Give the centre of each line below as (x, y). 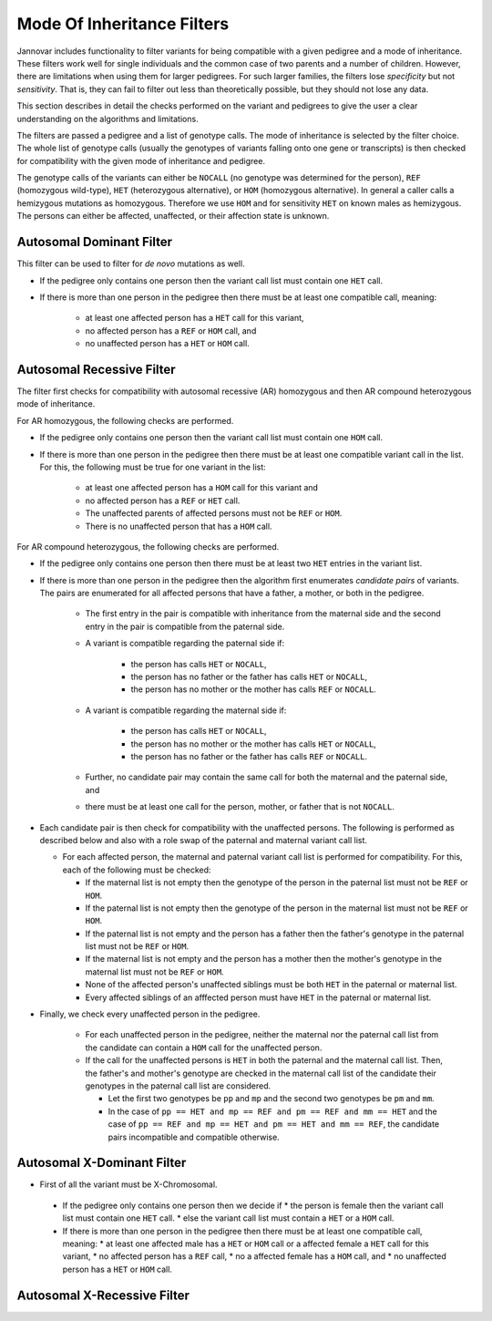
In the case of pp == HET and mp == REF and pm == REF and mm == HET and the (272, 1111)
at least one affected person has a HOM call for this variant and (202, 488)
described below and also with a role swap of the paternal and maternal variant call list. (204, 840)
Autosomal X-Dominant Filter (102, 1163)
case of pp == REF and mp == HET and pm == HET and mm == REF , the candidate (274, 1124)
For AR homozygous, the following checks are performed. (125, 420)
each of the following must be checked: (137, 870)
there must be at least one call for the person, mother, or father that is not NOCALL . (240, 807)
